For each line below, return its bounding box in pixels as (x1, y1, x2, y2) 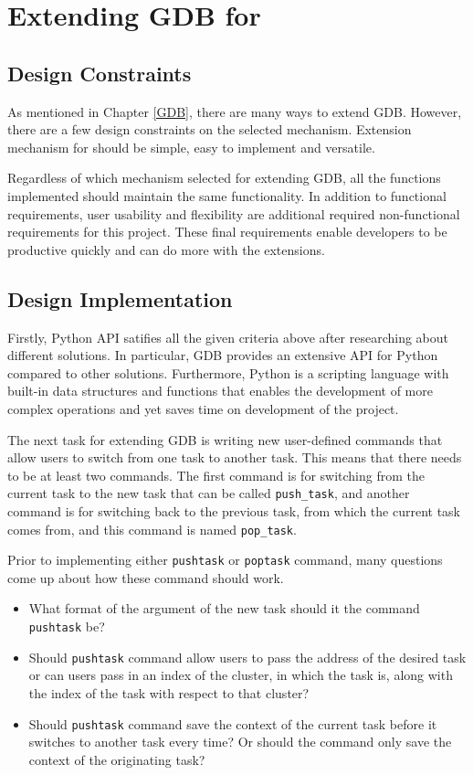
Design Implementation (7, 284, 233, 313)
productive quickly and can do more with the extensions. (7, 239, 325, 259)
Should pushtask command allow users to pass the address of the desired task (28, 647, 467, 666)
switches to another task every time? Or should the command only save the (28, 732, 452, 751)
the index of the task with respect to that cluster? (28, 683, 310, 702)
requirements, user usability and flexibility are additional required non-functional (7, 204, 460, 223)
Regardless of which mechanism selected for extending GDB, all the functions (7, 168, 441, 187)
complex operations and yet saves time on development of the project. (7, 398, 399, 418)
